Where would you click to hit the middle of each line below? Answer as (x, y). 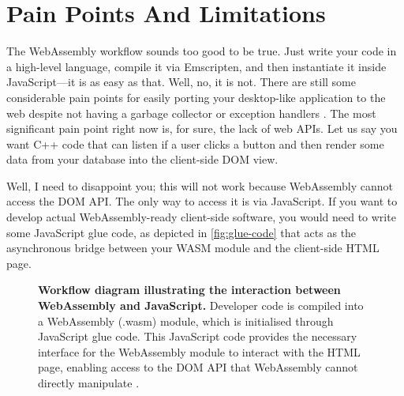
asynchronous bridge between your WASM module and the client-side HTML (193, 248)
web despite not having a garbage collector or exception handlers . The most (191, 113)
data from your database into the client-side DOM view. (142, 159)
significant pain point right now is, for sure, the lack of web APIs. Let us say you (202, 128)
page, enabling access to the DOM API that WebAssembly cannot (198, 367)
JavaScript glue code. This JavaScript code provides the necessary (198, 336)
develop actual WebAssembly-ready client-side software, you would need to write (201, 217)
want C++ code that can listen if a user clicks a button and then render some (195, 143)
